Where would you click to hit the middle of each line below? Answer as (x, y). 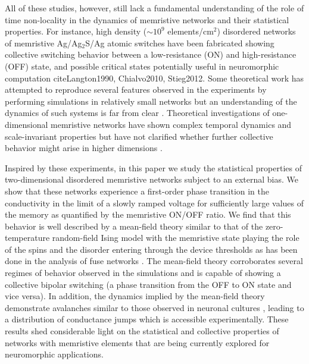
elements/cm (191, 31)
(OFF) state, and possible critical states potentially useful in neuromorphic (142, 66)
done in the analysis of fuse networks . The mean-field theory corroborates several (154, 261)
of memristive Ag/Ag (43, 43)
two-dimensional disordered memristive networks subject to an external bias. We (152, 179)
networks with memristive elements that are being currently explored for (137, 342)
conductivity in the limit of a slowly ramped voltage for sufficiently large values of (154, 203)
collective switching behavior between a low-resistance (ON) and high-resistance (151, 54)
